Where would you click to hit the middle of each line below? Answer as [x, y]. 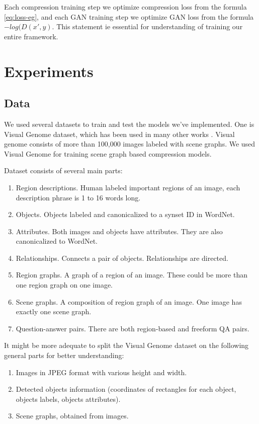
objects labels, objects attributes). [68, 399]
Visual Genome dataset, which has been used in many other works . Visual [119, 134]
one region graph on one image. [64, 285]
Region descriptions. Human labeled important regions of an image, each [128, 187]
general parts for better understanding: [64, 355]
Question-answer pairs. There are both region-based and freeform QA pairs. [133, 328]
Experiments [49, 71]
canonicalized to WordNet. [57, 241]
